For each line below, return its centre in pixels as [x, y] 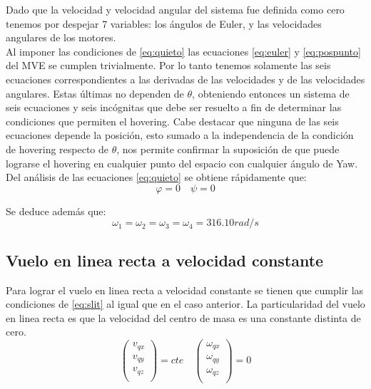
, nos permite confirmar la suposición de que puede [228, 149]
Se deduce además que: [56, 211]
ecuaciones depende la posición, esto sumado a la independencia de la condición [180, 135]
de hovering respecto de [57, 149]
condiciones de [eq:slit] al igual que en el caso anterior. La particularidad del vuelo [185, 304]
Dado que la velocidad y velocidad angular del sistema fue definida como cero [175, 9]
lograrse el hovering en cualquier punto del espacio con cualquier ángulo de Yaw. [182, 163]
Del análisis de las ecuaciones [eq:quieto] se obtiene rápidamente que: [156, 177]
